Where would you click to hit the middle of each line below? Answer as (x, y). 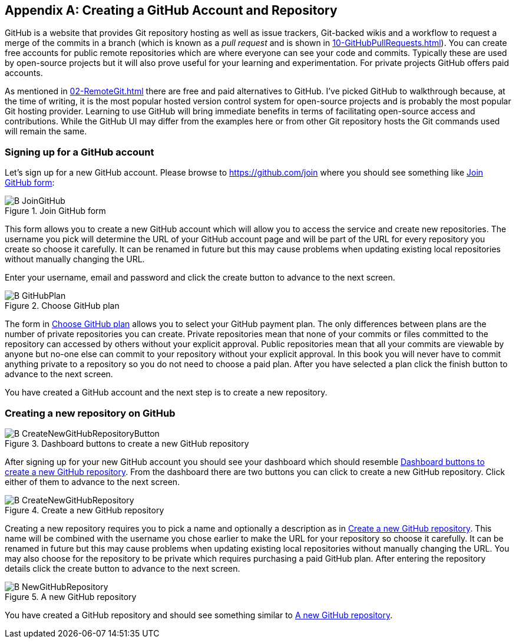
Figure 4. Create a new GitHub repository (85, 510)
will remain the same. (46, 131)
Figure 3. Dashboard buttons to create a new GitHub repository (127, 443)
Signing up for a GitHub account (80, 152)
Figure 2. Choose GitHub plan (62, 306)
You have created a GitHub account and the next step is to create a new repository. (166, 393)
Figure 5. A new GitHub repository (71, 596)
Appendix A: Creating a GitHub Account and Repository (171, 10)
